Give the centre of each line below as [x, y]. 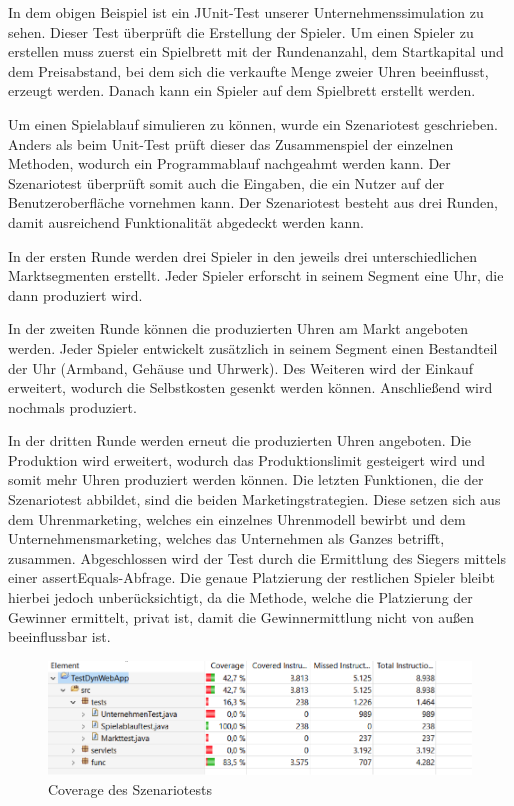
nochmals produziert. [72, 406]
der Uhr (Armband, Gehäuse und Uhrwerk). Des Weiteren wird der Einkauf [240, 367]
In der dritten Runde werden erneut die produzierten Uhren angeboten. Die [240, 440]
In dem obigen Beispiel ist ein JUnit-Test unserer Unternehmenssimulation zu [246, 12]
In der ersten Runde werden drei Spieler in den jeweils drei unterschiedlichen [242, 255]
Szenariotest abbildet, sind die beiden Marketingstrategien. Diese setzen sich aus [254, 499]
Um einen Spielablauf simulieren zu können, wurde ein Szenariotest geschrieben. [253, 123]
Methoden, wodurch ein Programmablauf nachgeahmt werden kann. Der [229, 163]
